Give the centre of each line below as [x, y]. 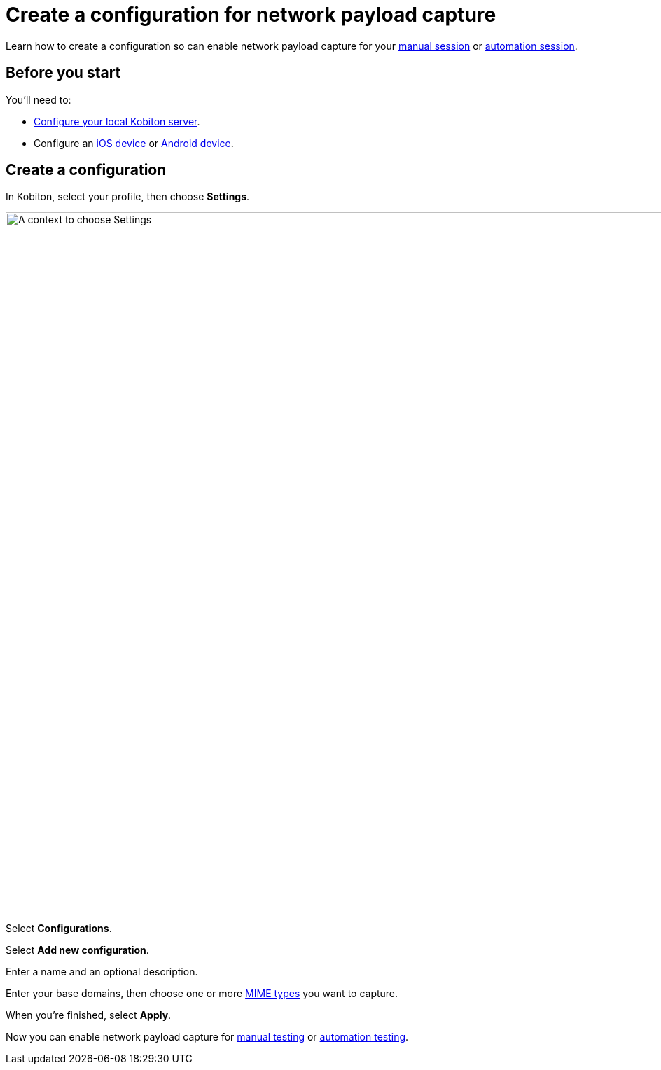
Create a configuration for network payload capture [251, 15]
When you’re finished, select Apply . [89, 1015]
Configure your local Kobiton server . [117, 121]
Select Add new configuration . [77, 950]
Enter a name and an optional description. [102, 972]
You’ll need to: [39, 99]
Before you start [63, 73]
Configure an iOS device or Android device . [134, 143]
